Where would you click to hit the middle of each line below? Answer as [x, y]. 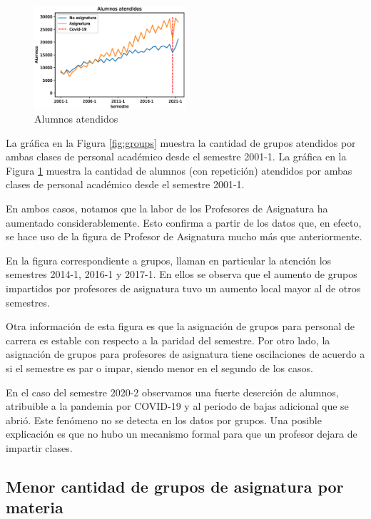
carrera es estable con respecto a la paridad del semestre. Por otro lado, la [168, 340]
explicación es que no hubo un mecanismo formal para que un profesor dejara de [182, 434]
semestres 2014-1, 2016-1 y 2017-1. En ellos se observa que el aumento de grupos [182, 274]
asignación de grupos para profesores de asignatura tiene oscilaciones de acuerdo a [185, 354]
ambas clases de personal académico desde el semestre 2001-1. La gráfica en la [176, 156]
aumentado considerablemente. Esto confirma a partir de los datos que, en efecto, [184, 222]
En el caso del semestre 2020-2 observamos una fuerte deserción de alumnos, [172, 392]
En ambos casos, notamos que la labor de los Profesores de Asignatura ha [167, 209]
